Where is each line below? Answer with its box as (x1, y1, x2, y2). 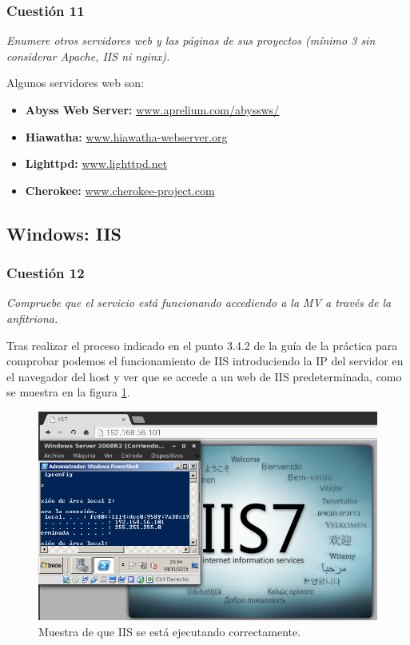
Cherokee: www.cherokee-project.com (25, 181, 215, 198)
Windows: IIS (6, 221, 122, 245)
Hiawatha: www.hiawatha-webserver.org (25, 128, 228, 145)
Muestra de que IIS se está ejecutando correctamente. (38, 623, 301, 639)
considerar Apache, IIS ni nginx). (6, 47, 170, 64)
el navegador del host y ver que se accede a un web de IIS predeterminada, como (6, 368, 402, 384)
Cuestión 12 (6, 263, 85, 283)
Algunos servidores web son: (6, 74, 144, 91)
